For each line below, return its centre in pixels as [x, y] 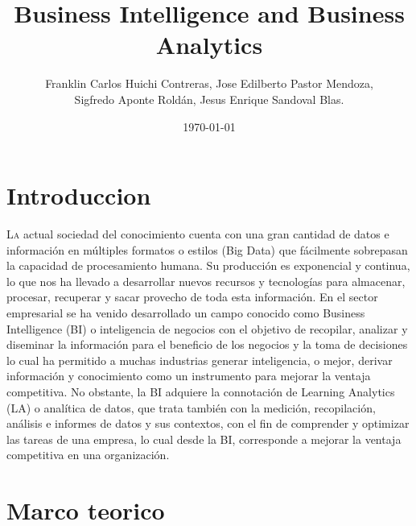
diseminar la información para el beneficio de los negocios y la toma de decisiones [207, 344]
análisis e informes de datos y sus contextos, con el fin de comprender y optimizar [208, 423]
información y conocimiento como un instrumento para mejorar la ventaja [189, 376]
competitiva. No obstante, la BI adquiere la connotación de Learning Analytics [201, 391]
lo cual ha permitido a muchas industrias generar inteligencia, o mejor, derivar [200, 360]
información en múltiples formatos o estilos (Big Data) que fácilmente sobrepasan [207, 249]
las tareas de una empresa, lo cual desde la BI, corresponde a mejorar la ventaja [204, 439]
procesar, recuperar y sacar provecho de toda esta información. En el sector [192, 297]
